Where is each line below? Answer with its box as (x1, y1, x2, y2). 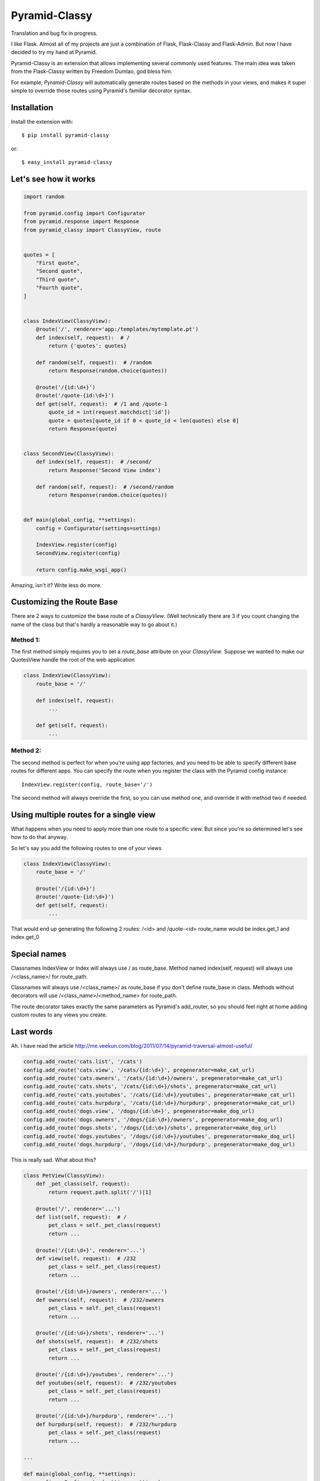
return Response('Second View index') (48, 467, 161, 473)
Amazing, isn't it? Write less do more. (11, 581, 102, 589)
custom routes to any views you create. (11, 1011, 107, 1018)
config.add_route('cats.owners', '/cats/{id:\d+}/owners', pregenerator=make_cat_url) (23, 1075, 283, 1081)
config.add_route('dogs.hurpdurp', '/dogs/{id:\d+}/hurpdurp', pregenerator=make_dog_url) (23, 1141, 296, 1148)
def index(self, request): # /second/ (36, 459, 152, 465)
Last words (11, 1027, 53, 1037)
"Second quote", (36, 268, 83, 275)
